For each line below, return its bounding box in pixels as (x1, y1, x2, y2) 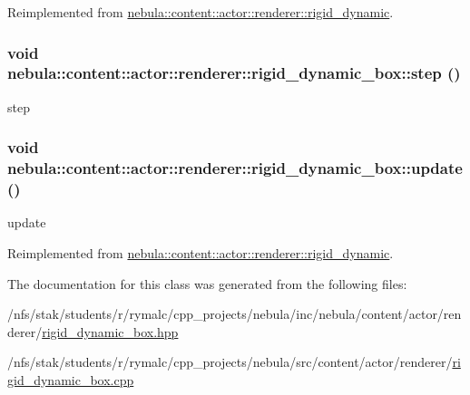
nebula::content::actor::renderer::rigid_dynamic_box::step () (7, 62, 461, 84)
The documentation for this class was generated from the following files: (7, 274, 407, 293)
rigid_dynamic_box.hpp (42, 322, 179, 341)
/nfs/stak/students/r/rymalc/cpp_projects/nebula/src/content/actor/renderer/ (7, 352, 453, 371)
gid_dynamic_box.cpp (7, 370, 134, 389)
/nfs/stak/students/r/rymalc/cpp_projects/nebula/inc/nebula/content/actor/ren (7, 304, 462, 323)
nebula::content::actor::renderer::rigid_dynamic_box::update (7, 157, 463, 179)
